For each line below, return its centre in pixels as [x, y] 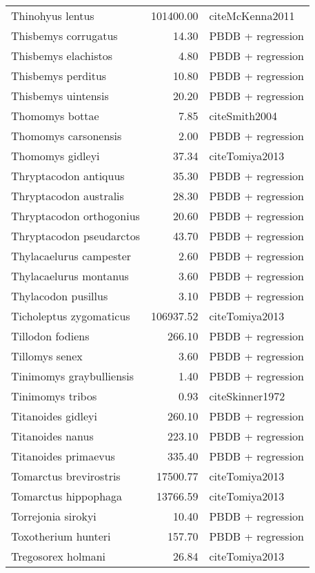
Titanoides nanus [52, 436]
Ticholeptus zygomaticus [71, 316]
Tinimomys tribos [54, 396]
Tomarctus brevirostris [66, 476]
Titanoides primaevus [63, 456]
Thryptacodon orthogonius [75, 216]
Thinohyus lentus [53, 16]
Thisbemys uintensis [60, 96]
